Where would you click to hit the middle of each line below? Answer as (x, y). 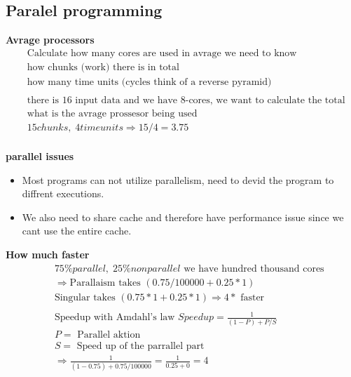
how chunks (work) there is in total (103, 67)
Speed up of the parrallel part (140, 346)
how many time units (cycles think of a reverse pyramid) (149, 82)
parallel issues (40, 156)
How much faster (48, 254)
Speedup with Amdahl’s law (115, 318)
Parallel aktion (109, 335)
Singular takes (85, 297)
